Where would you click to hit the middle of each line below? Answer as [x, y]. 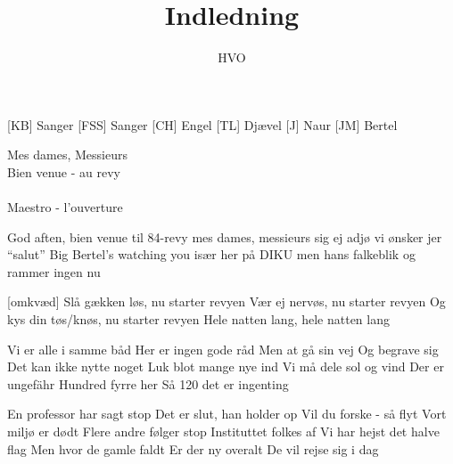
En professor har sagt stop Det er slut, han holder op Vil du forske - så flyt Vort [227, 414]
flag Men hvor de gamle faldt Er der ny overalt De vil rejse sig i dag [193, 448]
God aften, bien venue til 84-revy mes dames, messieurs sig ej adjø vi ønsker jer [225, 236]
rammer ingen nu [54, 271]
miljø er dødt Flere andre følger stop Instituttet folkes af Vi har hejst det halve [223, 431]
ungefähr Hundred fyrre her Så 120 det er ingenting [148, 383]
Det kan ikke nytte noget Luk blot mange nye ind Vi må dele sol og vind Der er [226, 366]
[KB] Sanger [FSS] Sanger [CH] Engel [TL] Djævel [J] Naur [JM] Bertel [202, 124]
